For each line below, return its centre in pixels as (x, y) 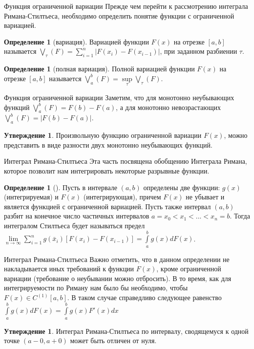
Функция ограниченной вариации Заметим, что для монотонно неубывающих (119, 97)
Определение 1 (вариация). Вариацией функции (76, 41)
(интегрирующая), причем (122, 197)
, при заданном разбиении (199, 51)
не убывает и (205, 197)
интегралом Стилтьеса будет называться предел (74, 225)
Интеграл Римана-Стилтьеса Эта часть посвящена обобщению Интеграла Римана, (126, 161)
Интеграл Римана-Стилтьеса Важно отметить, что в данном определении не (117, 259)
